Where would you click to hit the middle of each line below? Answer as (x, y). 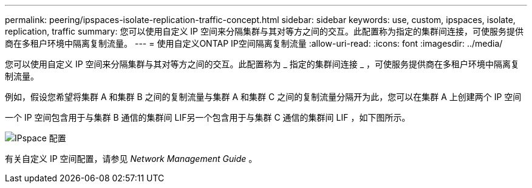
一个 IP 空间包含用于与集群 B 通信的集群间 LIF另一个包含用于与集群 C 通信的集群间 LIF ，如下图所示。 (208, 117)
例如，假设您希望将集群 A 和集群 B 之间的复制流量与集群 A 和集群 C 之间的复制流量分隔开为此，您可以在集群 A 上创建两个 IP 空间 (263, 97)
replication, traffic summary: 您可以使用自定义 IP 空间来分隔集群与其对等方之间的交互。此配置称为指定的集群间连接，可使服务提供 (264, 31)
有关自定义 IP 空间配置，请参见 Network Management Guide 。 (131, 159)
